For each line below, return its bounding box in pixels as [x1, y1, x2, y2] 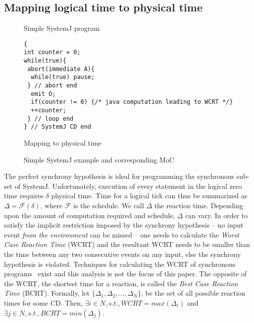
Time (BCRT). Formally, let [4, 288, 90, 298]
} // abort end [27, 82, 77, 89]
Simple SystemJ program [24, 23, 100, 33]
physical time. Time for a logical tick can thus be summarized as [51, 190, 248, 201]
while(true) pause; [31, 74, 95, 81]
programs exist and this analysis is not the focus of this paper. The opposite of [4, 268, 247, 279]
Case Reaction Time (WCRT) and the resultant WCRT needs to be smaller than [4, 239, 250, 249]
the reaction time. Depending [154, 200, 244, 210]
